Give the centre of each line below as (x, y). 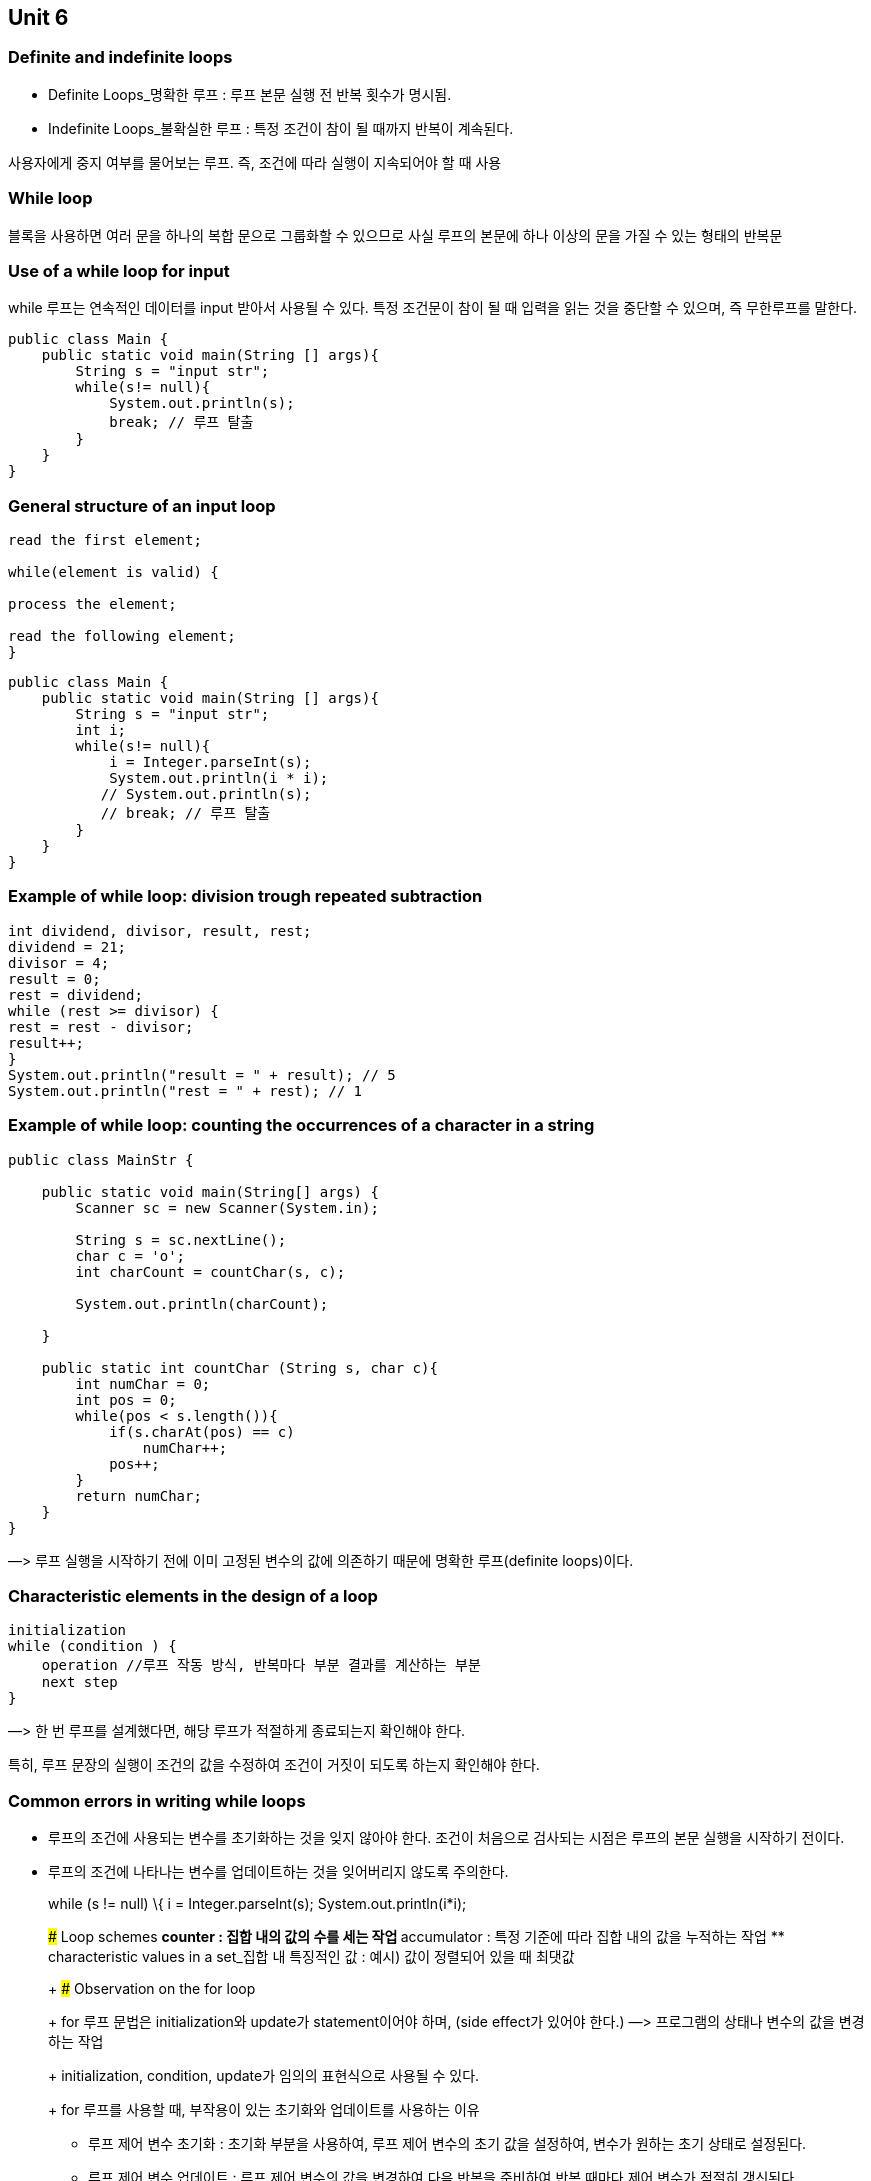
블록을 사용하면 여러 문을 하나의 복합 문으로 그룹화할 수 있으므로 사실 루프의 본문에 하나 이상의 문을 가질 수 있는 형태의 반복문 (395, 235)
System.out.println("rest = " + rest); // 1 (185, 1090)
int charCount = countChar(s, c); (210, 1271)
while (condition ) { (92, 1646)
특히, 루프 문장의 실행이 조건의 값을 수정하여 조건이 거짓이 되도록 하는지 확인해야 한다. (274, 1765)
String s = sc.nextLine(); (181, 1239)
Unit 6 (38, 17)
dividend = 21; (67, 946)
